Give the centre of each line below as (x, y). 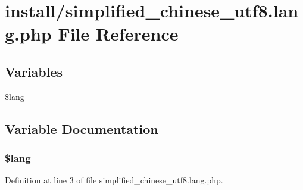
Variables (34, 71)
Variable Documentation (82, 128)
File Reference (118, 34)
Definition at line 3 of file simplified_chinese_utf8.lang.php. (114, 180)
